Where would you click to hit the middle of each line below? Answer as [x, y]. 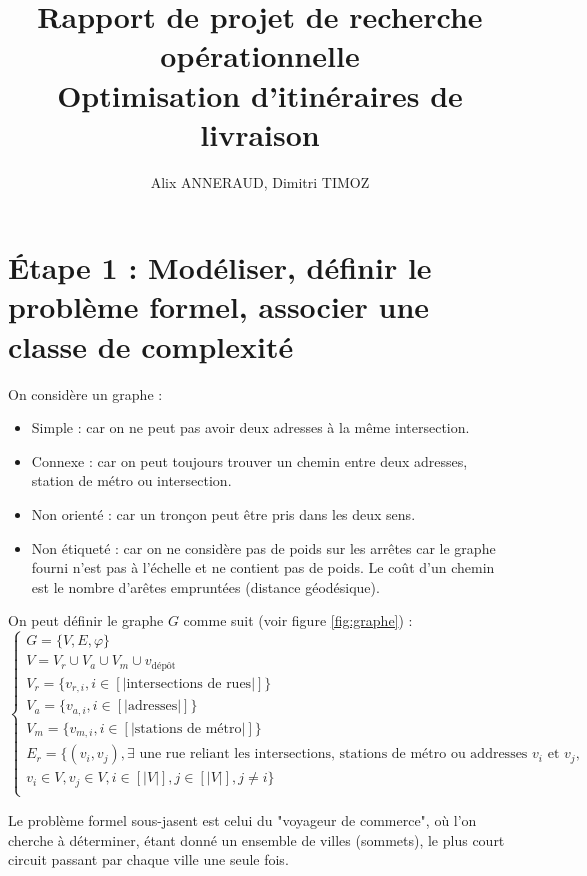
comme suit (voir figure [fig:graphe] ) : [298, 620]
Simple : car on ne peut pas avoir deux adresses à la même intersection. [250, 427]
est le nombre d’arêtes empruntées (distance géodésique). [205, 586]
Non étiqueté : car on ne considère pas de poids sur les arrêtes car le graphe [263, 547]
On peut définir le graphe [86, 620]
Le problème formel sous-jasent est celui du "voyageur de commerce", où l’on [242, 819]
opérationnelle [260, 55]
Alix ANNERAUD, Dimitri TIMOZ [260, 181]
